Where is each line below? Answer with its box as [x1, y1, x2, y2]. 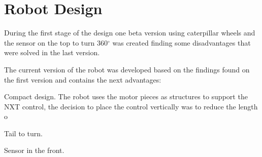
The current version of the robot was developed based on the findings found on [4, 64, 250, 74]
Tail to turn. [4, 128, 43, 138]
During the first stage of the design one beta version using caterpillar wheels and [4, 27, 255, 38]
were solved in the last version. [4, 47, 100, 58]
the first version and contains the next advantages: [4, 74, 161, 85]
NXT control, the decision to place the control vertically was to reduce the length [4, 101, 258, 111]
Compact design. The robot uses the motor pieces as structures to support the [4, 91, 248, 102]
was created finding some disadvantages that [112, 37, 251, 48]
